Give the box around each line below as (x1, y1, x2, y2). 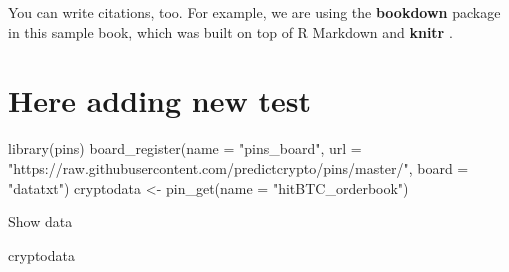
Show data (8, 211, 73, 232)
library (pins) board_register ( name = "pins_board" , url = (8, 138, 362, 159)
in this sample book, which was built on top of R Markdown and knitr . (8, 21, 453, 42)
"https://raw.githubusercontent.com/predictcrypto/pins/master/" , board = (8, 157, 469, 178)
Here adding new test (8, 80, 311, 121)
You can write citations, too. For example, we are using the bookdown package (8, 2, 501, 22)
